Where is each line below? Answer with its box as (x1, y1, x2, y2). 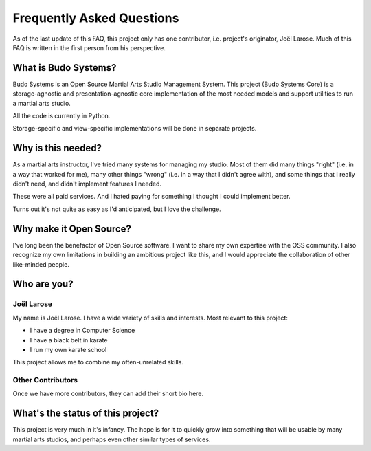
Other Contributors (12, 375, 78, 385)
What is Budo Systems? (12, 62, 117, 74)
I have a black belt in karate (30, 335, 108, 344)
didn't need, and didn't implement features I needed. (12, 179, 161, 188)
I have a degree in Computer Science (30, 327, 135, 335)
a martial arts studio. (12, 99, 71, 107)
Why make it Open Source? (12, 223, 132, 234)
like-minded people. (12, 260, 70, 268)
